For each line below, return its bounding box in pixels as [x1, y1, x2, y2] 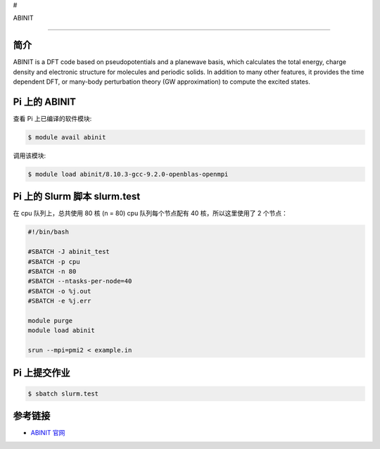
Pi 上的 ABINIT [13, 96, 77, 108]
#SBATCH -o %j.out [27, 287, 91, 295]
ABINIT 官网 [30, 429, 65, 437]
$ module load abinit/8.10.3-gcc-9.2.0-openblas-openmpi [27, 170, 229, 178]
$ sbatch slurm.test [27, 389, 99, 398]
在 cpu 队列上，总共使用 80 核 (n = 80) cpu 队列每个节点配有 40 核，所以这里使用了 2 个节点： [13, 209, 289, 217]
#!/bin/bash [27, 228, 70, 236]
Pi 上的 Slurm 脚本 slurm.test [13, 191, 141, 203]
